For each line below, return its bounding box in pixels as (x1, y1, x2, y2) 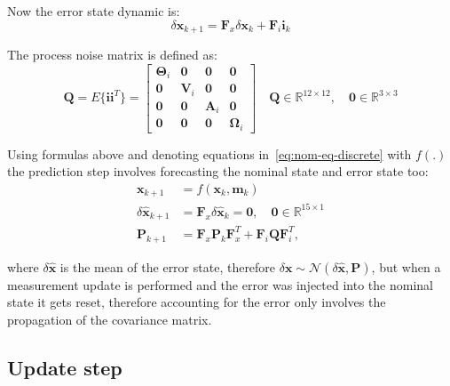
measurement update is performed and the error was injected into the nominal (7, 275, 433, 294)
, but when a (371, 257, 441, 276)
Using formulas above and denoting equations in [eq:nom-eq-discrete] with (7, 144, 412, 163)
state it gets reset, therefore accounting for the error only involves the (7, 293, 386, 311)
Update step (7, 353, 122, 381)
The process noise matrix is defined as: (7, 45, 217, 64)
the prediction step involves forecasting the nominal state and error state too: (7, 162, 429, 181)
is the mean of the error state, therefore (59, 257, 276, 276)
